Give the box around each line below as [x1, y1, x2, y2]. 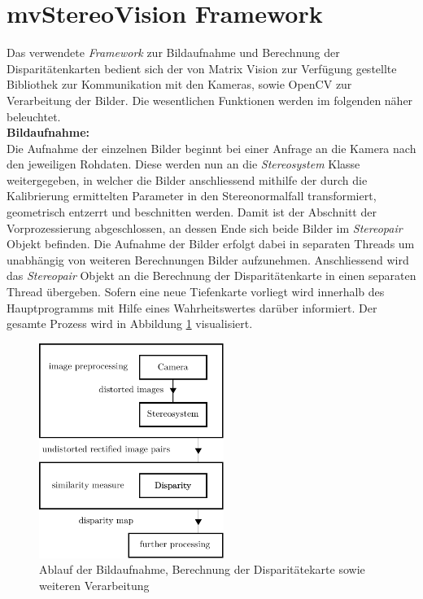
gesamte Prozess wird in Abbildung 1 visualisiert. [7, 315, 253, 332]
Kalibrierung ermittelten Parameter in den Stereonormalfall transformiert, [7, 187, 377, 204]
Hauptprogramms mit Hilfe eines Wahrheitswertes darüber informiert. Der [7, 299, 377, 316]
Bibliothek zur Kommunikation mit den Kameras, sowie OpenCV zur [7, 76, 352, 93]
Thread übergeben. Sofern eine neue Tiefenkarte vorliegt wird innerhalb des [7, 283, 385, 300]
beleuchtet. [7, 107, 61, 125]
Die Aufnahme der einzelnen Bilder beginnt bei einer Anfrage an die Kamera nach [7, 139, 416, 156]
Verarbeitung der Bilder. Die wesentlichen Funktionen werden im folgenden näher [7, 91, 413, 108]
